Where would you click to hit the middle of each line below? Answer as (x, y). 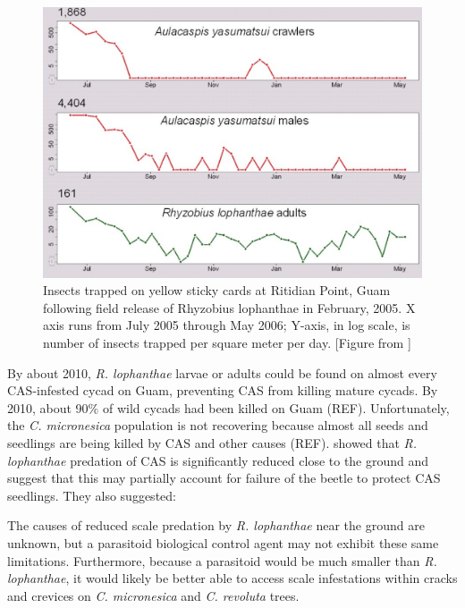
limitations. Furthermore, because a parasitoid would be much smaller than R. (222, 560)
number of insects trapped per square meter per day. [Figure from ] (227, 343)
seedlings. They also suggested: (92, 495)
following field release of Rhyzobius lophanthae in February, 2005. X (229, 307)
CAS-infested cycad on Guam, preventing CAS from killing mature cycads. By (223, 390)
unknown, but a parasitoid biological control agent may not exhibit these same (223, 542)
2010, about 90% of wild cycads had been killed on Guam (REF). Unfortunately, (228, 407)
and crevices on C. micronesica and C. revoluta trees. (153, 595)
